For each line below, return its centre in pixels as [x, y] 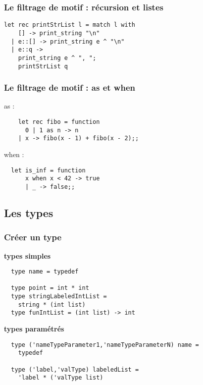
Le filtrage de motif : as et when [70, 87]
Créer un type [33, 237]
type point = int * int [50, 288]
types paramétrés [34, 329]
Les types [29, 212]
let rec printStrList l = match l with [70, 25]
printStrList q [43, 66]
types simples [27, 255]
